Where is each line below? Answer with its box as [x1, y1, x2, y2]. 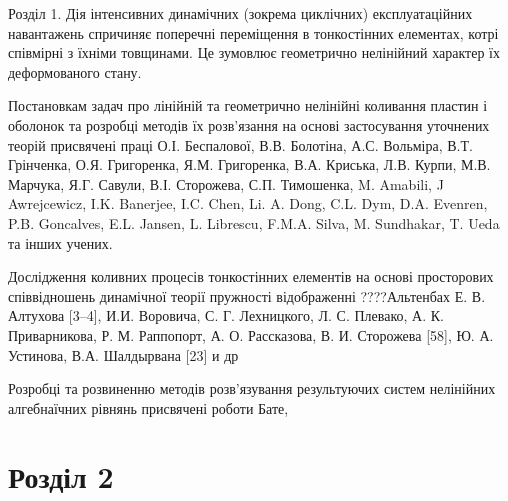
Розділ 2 [8, 456, 114, 497]
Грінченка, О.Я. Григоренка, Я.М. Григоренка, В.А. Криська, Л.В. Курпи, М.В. [8, 154, 491, 175]
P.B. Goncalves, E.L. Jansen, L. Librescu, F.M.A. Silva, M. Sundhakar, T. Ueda [8, 212, 500, 233]
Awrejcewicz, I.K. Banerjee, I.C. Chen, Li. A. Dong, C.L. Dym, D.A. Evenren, [8, 193, 488, 214]
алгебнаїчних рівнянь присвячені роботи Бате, [8, 397, 289, 418]
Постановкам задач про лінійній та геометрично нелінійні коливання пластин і [8, 95, 488, 116]
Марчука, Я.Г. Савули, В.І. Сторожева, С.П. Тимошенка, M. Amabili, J [8, 173, 444, 194]
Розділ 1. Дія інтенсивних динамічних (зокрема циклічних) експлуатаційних [8, 3, 473, 23]
